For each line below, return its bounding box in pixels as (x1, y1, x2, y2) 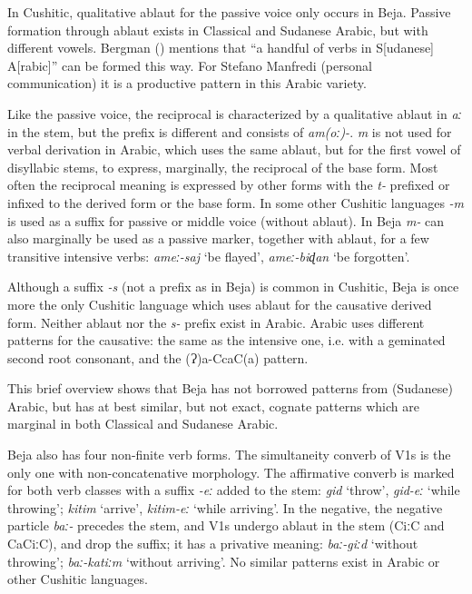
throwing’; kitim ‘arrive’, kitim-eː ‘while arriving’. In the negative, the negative (7, 498, 443, 517)
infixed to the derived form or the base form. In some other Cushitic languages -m (7, 193, 465, 212)
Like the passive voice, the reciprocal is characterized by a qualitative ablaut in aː (7, 104, 462, 123)
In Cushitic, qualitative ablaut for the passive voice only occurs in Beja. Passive (7, 3, 451, 21)
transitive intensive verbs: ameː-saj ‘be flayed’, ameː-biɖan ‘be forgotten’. (7, 246, 410, 265)
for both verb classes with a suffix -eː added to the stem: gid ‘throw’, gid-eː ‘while (7, 480, 460, 500)
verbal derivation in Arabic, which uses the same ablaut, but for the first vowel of (7, 140, 461, 159)
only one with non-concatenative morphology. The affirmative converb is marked (7, 462, 455, 481)
